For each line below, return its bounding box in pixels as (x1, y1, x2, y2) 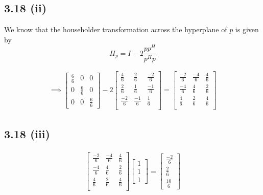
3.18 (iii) (4, 126, 50, 142)
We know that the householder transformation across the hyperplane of (4, 24, 227, 35)
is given (235, 24, 259, 35)
